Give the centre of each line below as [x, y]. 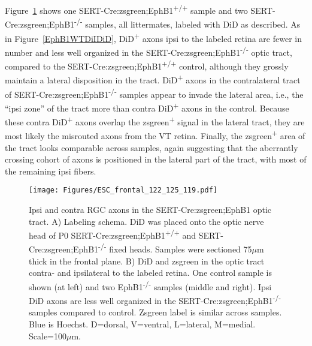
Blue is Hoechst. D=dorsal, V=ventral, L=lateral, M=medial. [142, 324]
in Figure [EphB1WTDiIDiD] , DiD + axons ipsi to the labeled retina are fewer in [153, 37]
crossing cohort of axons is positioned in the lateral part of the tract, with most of [156, 159]
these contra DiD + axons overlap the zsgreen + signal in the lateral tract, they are [155, 121]
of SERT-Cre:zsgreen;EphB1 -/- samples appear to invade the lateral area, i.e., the [154, 93]
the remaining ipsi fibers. [51, 171]
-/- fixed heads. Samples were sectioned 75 [175, 248]
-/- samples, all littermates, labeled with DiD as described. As [187, 23]
